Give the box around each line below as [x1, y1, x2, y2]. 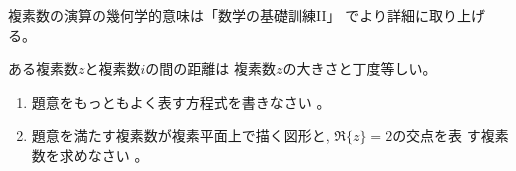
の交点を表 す [392, 125, 481, 146]
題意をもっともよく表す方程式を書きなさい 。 [31, 91, 331, 112]
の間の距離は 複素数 [145, 58, 277, 79]
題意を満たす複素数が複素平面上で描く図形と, [31, 125, 330, 146]
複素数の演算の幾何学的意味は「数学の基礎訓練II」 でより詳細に [8, 5, 429, 25]
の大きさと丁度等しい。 [282, 58, 437, 79]
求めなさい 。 [59, 144, 149, 165]
